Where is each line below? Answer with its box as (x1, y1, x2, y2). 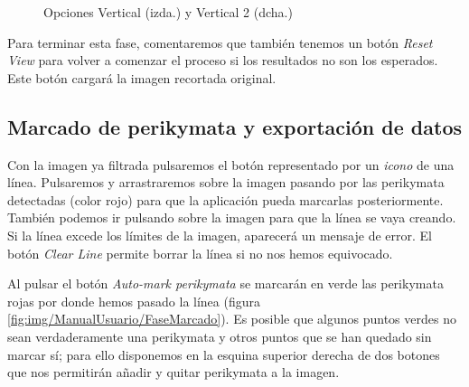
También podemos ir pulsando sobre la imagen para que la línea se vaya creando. (7, 208, 456, 227)
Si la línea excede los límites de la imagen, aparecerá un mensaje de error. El (7, 225, 432, 244)
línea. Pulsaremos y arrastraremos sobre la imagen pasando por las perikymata (7, 173, 445, 192)
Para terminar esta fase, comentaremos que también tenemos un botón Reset (7, 33, 433, 52)
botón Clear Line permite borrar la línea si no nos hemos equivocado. (7, 243, 393, 262)
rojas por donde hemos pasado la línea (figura (7, 291, 260, 310)
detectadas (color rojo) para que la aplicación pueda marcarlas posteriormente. (7, 190, 444, 209)
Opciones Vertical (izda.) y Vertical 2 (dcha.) (43, 3, 293, 21)
